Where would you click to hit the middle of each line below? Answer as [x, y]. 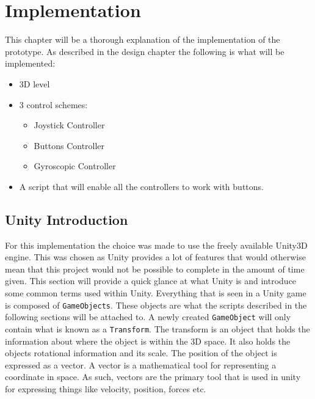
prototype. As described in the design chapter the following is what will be [145, 51]
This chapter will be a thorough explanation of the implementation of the [143, 39]
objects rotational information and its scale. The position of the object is [141, 353]
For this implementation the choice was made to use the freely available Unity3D [156, 245]
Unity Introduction [67, 219]
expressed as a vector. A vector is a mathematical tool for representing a [141, 364]
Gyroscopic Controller [75, 166]
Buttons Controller [69, 145]
